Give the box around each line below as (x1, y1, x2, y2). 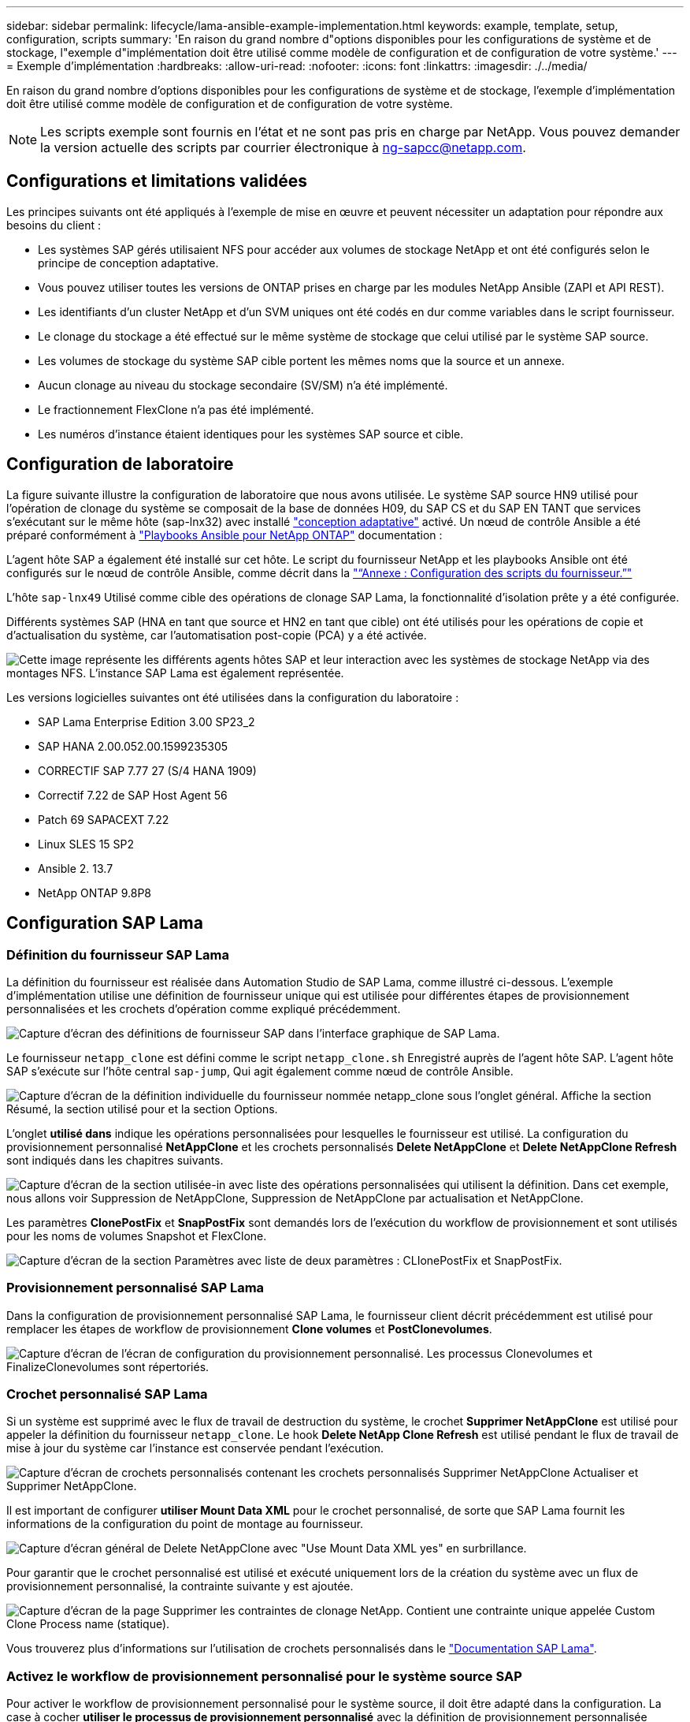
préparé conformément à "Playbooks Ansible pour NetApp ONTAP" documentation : (6, 527, 443, 542)
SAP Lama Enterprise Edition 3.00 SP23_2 (38, 714, 255, 729)
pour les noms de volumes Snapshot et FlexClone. (6, 1228, 267, 1243)
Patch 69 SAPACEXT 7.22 (38, 812, 169, 826)
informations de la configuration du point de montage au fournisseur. (6, 1517, 364, 1531)
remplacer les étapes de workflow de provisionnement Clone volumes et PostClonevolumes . (6, 1321, 492, 1336)
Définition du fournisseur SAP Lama (6, 946, 230, 963)
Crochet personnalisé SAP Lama (6, 1386, 208, 1403)
